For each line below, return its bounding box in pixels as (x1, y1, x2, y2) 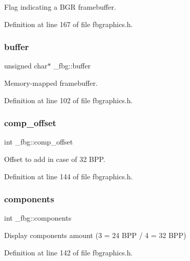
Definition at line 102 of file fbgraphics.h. (4, 94, 133, 105)
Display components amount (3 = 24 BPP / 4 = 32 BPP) (4, 230, 186, 240)
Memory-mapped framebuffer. (4, 78, 98, 88)
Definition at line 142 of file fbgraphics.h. (4, 247, 133, 257)
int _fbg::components (4, 212, 72, 223)
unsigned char (4, 60, 48, 71)
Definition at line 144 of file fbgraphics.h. (4, 171, 133, 181)
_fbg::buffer (53, 60, 91, 71)
